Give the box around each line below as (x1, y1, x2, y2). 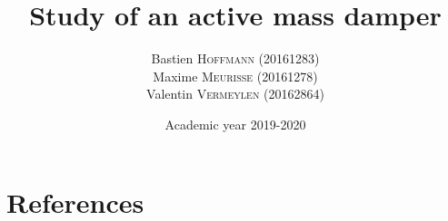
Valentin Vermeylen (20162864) (146, 84, 324, 103)
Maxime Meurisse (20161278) (153, 66, 318, 85)
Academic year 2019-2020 (164, 114, 306, 133)
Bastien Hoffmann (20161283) (151, 49, 320, 68)
